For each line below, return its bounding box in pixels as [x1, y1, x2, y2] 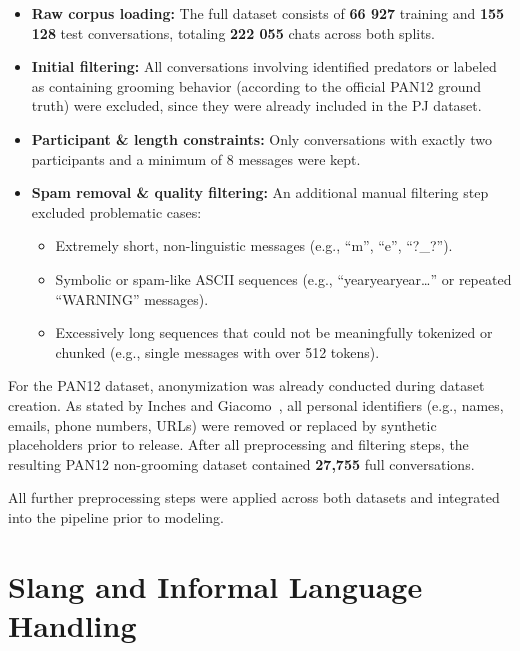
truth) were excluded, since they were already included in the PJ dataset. [31, 95, 482, 116]
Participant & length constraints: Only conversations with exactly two [31, 128, 492, 149]
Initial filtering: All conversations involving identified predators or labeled [31, 56, 497, 77]
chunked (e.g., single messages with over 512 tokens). [55, 341, 380, 362]
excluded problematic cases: [31, 201, 202, 222]
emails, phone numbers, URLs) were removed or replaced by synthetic [8, 414, 437, 435]
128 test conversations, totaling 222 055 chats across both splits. [31, 22, 436, 43]
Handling [8, 604, 137, 645]
